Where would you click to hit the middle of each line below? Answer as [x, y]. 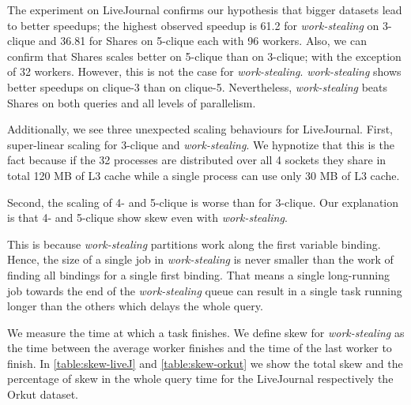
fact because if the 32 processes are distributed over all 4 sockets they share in [197, 160]
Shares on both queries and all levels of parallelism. [132, 102]
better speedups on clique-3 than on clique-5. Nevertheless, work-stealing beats [198, 86]
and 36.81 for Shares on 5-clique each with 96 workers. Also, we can [203, 41]
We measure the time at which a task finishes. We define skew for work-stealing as [206, 332]
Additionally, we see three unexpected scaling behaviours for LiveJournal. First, [200, 129]
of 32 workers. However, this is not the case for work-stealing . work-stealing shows [204, 71]
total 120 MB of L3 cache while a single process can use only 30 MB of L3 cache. [204, 175]
